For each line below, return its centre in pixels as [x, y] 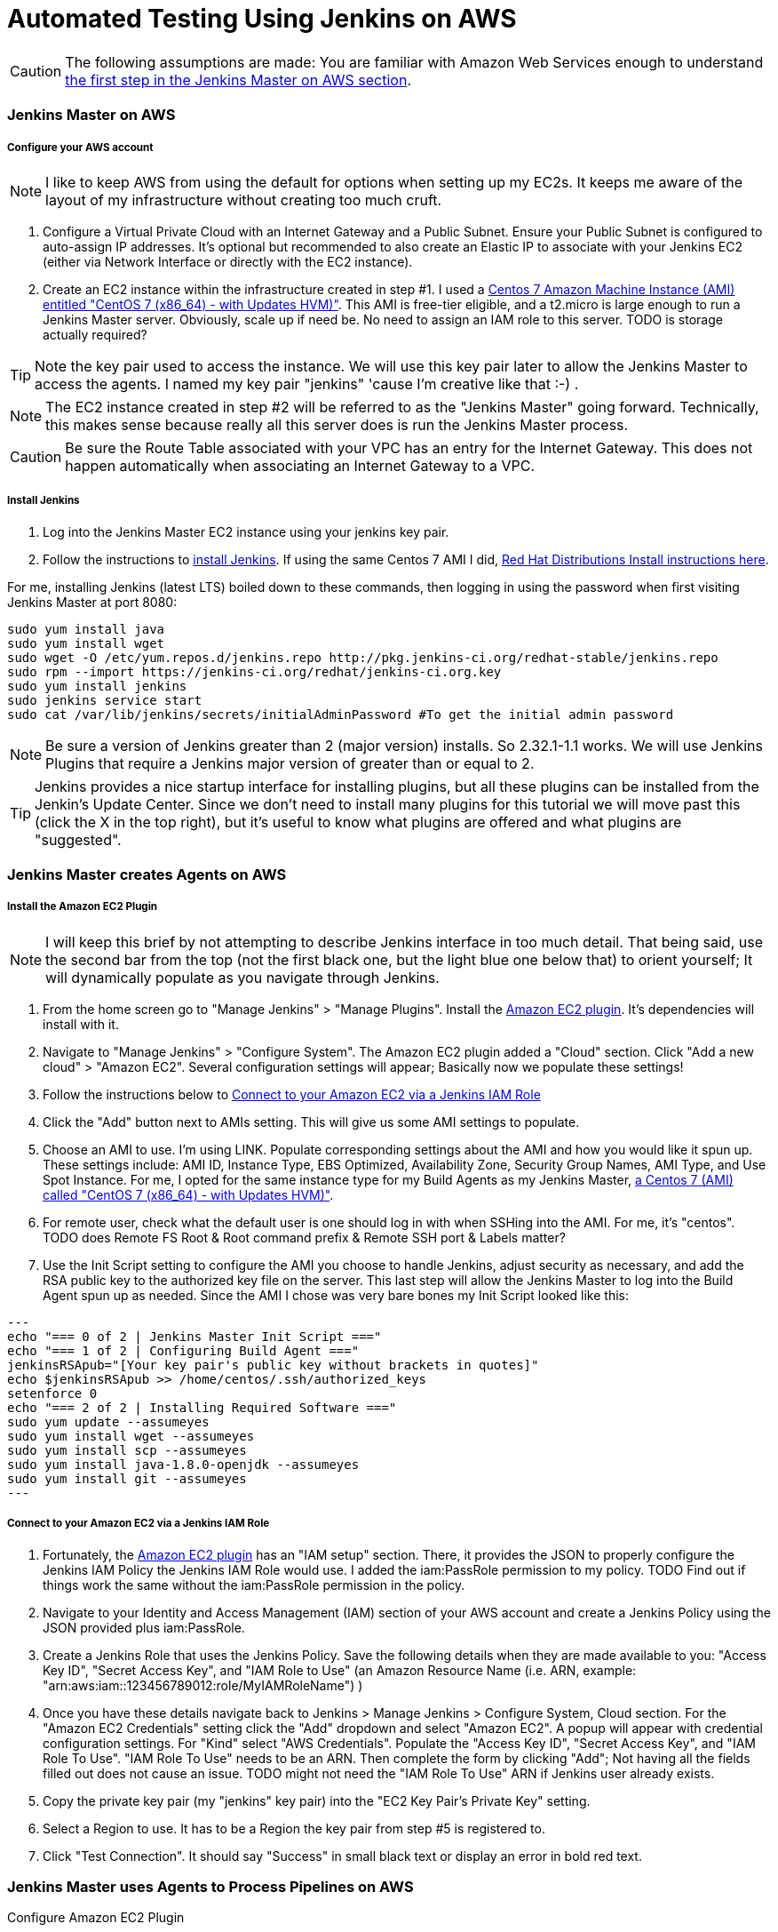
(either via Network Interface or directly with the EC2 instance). [228, 261]
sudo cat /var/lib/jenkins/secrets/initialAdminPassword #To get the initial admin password [341, 714]
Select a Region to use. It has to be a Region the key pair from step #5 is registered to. [294, 1828]
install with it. [81, 1024]
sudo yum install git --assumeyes [127, 1478]
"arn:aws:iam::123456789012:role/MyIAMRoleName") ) [203, 1685]
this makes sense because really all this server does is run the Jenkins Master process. [337, 424]
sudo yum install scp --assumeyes [127, 1450]
